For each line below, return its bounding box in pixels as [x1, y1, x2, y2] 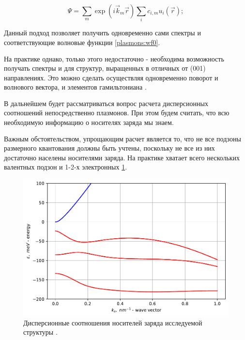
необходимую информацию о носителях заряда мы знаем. [4, 117, 174, 127]
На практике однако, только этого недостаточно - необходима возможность [4, 53, 224, 63]
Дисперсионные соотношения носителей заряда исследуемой [23, 317, 202, 327]
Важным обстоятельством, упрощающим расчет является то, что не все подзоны [4, 133, 241, 143]
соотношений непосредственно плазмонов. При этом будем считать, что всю [4, 108, 230, 118]
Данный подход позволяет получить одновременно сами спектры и [4, 28, 201, 38]
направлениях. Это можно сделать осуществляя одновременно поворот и [4, 72, 218, 82]
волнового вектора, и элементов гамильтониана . [4, 82, 147, 92]
